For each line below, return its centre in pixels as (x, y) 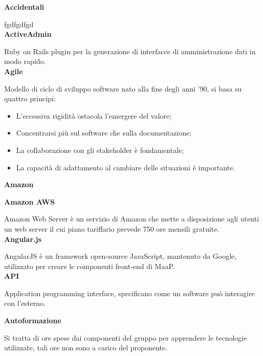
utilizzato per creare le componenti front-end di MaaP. (90, 266)
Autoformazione (33, 320)
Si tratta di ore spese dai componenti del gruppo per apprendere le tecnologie (126, 337)
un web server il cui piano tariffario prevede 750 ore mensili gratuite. (112, 228)
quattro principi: (30, 98)
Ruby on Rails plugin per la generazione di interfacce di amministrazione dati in (130, 51)
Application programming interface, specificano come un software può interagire (129, 293)
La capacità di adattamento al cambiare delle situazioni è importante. (126, 167)
